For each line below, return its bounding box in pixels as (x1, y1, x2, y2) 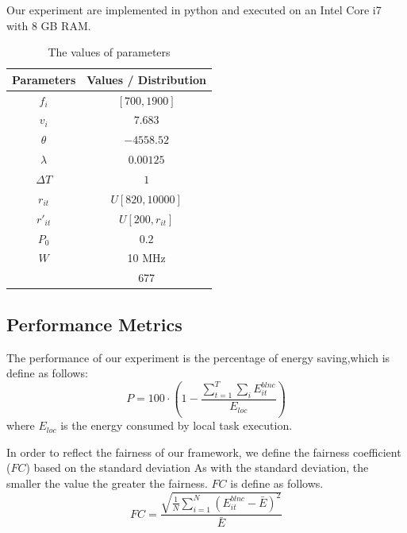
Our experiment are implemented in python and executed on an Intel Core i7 (6, 2, 382, 17)
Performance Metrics (6, 311, 182, 336)
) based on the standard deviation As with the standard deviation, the (25, 459, 369, 476)
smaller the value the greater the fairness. (6, 475, 208, 492)
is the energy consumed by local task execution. (60, 417, 293, 434)
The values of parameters (48, 44, 171, 60)
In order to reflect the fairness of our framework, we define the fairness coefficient (6, 443, 401, 460)
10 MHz (127, 249, 166, 266)
